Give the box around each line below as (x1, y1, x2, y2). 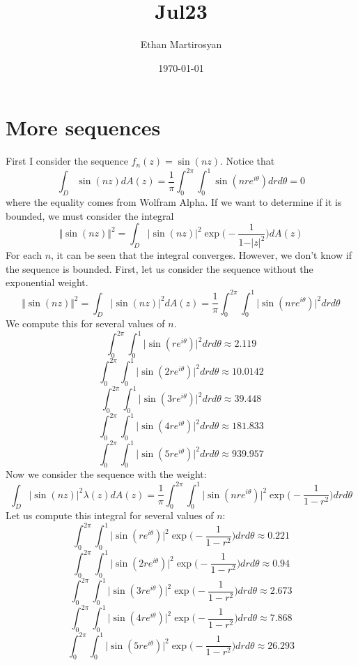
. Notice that (220, 154, 275, 168)
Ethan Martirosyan (140, 37, 222, 52)
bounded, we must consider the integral (6, 208, 174, 223)
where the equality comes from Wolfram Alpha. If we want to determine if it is (6, 195, 342, 209)
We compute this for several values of (6, 316, 165, 331)
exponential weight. (6, 275, 88, 290)
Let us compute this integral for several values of (6, 508, 214, 523)
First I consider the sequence (6, 154, 128, 168)
